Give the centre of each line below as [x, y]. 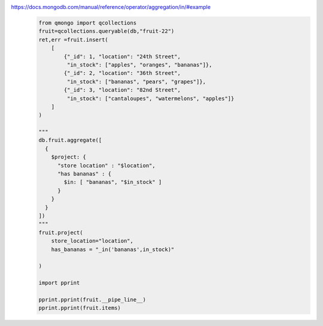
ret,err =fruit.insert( [74, 40]
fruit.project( [61, 233]
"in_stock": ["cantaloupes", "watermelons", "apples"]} [150, 98]
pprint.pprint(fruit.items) [80, 308]
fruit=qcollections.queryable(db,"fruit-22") [106, 31]
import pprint [59, 283]
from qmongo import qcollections [88, 23]
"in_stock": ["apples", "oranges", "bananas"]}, [139, 65]
